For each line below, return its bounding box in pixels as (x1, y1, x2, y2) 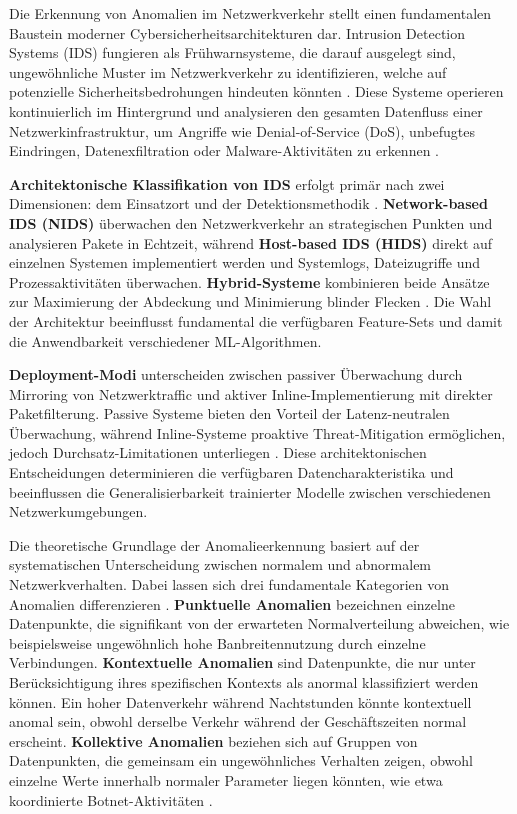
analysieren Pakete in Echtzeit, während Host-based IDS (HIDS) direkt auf (9, 232, 493, 253)
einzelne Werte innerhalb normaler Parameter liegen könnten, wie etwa (9, 769, 443, 790)
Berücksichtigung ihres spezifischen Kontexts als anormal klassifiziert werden (9, 672, 479, 692)
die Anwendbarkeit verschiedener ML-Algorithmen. (9, 330, 322, 351)
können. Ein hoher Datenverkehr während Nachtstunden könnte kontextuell (9, 691, 472, 712)
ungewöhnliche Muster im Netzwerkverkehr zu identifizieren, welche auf (9, 61, 447, 82)
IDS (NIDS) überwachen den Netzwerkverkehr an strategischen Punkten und (9, 212, 493, 233)
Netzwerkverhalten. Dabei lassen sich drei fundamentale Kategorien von (9, 574, 450, 595)
